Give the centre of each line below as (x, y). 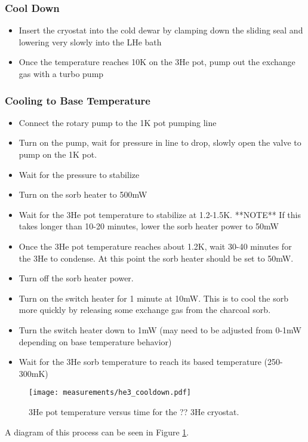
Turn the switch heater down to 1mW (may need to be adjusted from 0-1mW (160, 329)
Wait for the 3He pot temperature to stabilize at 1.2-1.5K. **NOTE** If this (160, 214)
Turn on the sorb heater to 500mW (83, 194)
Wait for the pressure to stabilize (79, 174)
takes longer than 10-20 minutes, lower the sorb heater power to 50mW (149, 226)
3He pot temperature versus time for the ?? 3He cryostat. (134, 411)
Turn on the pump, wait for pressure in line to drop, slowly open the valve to (160, 142)
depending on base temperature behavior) (95, 341)
